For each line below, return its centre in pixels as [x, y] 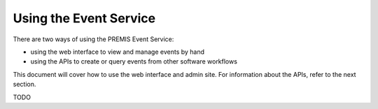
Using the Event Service [84, 18]
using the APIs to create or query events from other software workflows [134, 61]
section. [24, 85]
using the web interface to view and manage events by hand [118, 52]
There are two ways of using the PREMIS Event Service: [93, 39]
